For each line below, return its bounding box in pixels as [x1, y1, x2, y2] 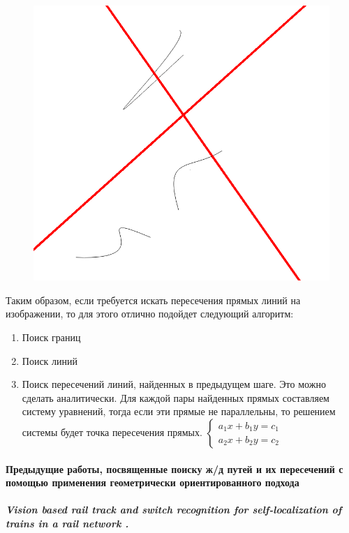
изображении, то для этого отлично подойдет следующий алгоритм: [6, 306, 294, 321]
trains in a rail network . [6, 516, 129, 530]
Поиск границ [22, 330, 81, 345]
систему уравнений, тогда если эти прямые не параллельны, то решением [22, 404, 336, 419]
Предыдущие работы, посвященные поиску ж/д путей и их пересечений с [6, 461, 343, 476]
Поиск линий [22, 353, 78, 368]
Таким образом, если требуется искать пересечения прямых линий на [6, 292, 301, 307]
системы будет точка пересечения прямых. [22, 424, 202, 439]
